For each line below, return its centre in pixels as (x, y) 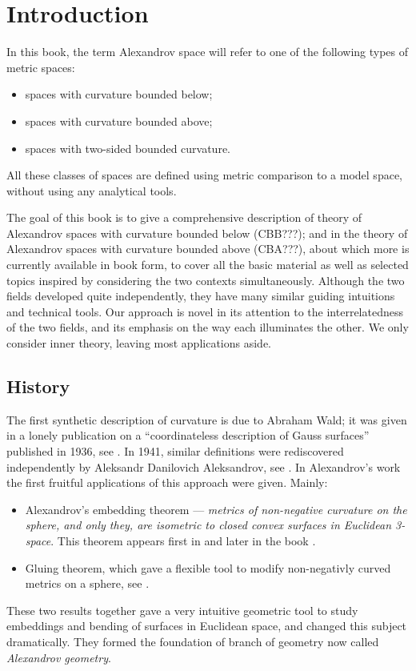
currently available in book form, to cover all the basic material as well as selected (208, 265)
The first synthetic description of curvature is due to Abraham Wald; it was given (207, 419)
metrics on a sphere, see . (87, 583)
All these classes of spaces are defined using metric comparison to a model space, (204, 175)
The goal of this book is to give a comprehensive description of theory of (184, 217)
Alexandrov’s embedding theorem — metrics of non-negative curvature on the (216, 509)
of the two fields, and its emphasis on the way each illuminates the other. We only (208, 327)
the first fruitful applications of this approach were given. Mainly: (167, 482)
